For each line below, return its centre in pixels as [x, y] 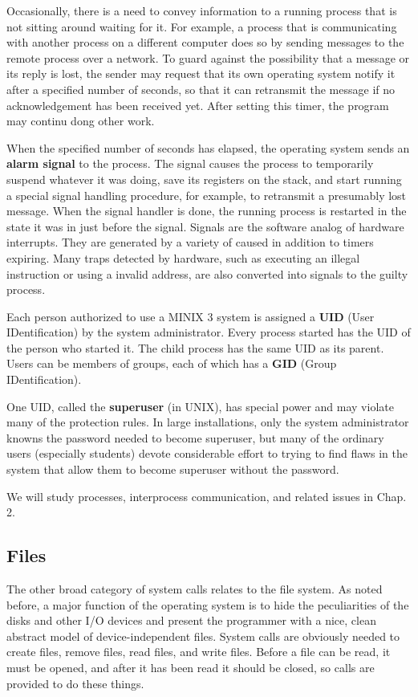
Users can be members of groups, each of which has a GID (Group [172, 363]
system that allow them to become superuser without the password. [173, 469]
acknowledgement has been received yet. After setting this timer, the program [198, 105]
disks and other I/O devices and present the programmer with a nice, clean [191, 620]
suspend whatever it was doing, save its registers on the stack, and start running [204, 179]
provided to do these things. [75, 683]
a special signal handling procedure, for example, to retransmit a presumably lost [207, 195]
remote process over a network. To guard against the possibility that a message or [208, 57]
